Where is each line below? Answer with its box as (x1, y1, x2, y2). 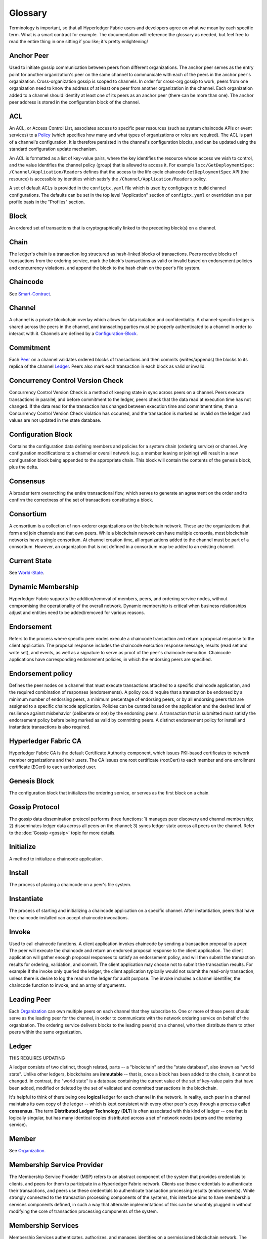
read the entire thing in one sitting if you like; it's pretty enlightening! (9, 39, 148, 45)
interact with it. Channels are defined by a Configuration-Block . (9, 331, 138, 337)
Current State (9, 557, 52, 565)
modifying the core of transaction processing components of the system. (9, 1208, 158, 1214)
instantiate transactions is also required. (9, 724, 91, 730)
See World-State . (9, 570, 44, 576)
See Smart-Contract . (9, 290, 51, 297)
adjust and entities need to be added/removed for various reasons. (9, 610, 145, 616)
